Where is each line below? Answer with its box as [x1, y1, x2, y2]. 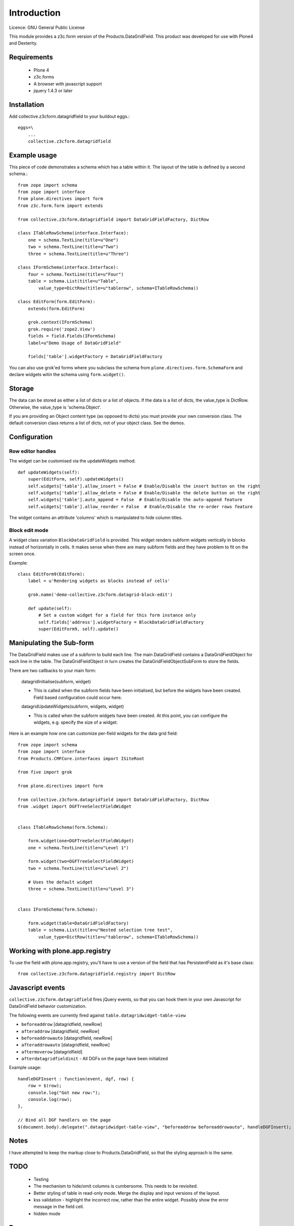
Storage [9, 384, 34, 393]
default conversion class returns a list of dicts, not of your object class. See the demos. [9, 420, 185, 426]
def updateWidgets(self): [18, 469, 80, 475]
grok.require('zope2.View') [27, 326, 96, 332]
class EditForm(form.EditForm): [18, 299, 96, 305]
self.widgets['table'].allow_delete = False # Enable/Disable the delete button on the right [27, 490, 261, 496]
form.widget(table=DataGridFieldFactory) [27, 920, 129, 926]
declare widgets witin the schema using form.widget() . [9, 372, 125, 378]
